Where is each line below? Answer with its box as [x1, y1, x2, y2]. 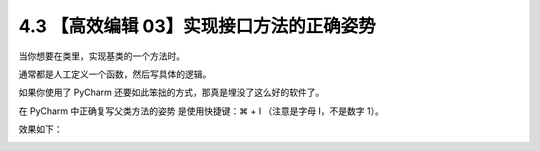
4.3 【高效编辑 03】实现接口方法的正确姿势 [18, 15, 376, 37]
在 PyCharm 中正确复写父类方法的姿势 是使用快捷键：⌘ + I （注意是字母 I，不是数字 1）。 [18, 105, 384, 117]
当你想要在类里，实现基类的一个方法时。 [18, 50, 185, 62]
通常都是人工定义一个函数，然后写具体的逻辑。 [18, 68, 212, 80]
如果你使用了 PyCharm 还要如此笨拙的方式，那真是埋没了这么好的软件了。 [18, 86, 325, 99]
